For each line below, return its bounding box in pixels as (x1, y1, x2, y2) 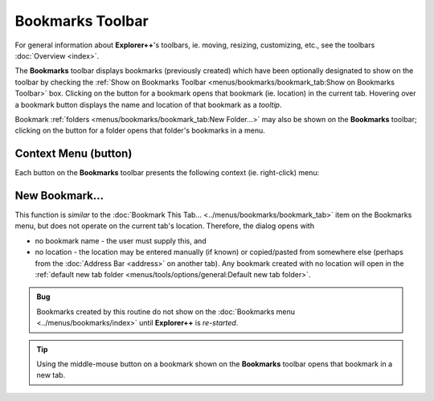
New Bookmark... (14, 189, 104, 203)
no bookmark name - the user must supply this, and (35, 235, 207, 245)
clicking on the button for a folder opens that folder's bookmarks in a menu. (14, 125, 265, 136)
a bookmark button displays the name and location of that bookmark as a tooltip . (14, 100, 282, 109)
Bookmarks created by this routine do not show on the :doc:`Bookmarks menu (36, 306, 295, 317)
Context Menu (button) (14, 147, 133, 161)
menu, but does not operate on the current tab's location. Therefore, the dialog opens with (14, 221, 315, 231)
